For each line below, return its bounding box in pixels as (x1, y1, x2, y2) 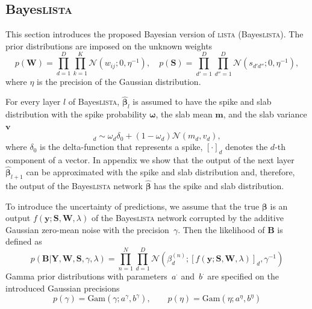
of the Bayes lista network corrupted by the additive (91, 211, 284, 224)
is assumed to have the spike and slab (133, 95, 272, 108)
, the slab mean (155, 108, 213, 120)
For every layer (5, 95, 61, 108)
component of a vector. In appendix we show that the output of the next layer (5, 154, 295, 166)
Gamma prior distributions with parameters (5, 270, 167, 282)
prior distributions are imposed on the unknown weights (5, 39, 213, 52)
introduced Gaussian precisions (5, 281, 120, 294)
